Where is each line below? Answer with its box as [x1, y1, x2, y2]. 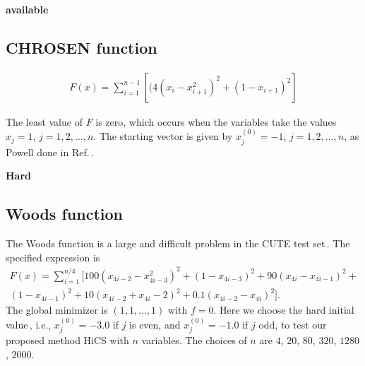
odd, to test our [258, 317, 327, 331]
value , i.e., [6, 317, 52, 331]
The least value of [6, 114, 83, 129]
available [6, 2, 49, 16]
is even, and [129, 317, 181, 331]
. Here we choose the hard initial [213, 302, 354, 317]
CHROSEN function [6, 36, 157, 58]
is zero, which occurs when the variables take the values [95, 114, 337, 129]
